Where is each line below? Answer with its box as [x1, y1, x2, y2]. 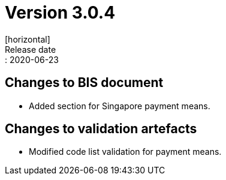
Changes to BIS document [5, 75, 164, 91]
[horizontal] [5, 34, 50, 44]
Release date [5, 44, 56, 55]
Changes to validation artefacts [5, 121, 197, 137]
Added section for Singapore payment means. [29, 100, 210, 111]
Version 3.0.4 [5, 2, 116, 23]
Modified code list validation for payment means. [29, 146, 222, 157]
